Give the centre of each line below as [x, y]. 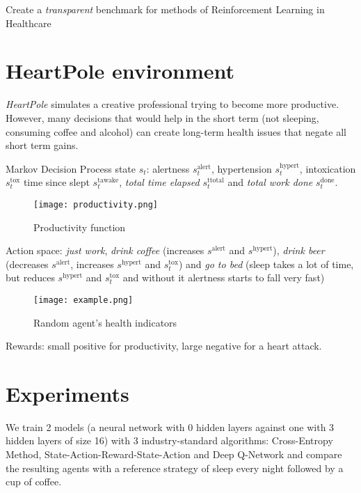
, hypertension [241, 168]
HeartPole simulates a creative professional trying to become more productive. [173, 104]
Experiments [67, 393]
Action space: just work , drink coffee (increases [105, 250]
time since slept [56, 182]
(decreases [27, 264]
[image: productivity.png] [96, 204]
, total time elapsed [159, 182]
